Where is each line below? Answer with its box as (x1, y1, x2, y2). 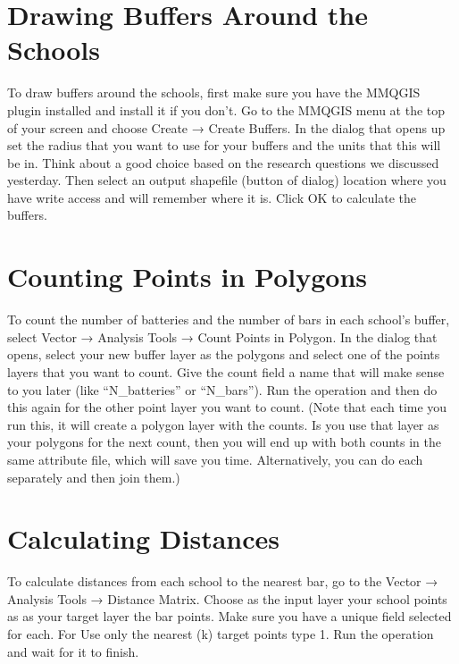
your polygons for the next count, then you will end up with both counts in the (7, 433, 442, 451)
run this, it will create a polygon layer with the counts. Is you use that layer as (7, 415, 439, 433)
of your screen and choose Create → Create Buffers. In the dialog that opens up (7, 118, 446, 137)
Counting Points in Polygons (7, 258, 368, 295)
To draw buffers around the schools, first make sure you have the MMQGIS (7, 83, 421, 102)
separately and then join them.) (7, 467, 180, 486)
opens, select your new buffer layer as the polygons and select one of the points (7, 345, 440, 364)
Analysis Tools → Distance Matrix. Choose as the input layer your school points (7, 589, 447, 608)
